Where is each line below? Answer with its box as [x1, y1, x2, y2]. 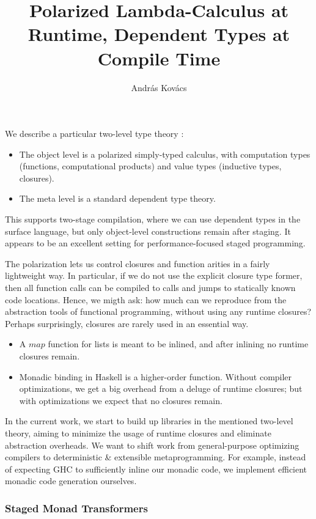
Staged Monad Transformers [5, 500, 148, 515]
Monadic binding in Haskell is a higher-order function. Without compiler [19, 370, 292, 383]
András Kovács [131, 81, 187, 94]
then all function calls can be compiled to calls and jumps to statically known [5, 281, 296, 294]
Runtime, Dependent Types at [28, 21, 290, 46]
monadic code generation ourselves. [5, 474, 137, 487]
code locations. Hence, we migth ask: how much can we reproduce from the [5, 293, 287, 306]
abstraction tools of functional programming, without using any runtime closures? [5, 305, 312, 318]
